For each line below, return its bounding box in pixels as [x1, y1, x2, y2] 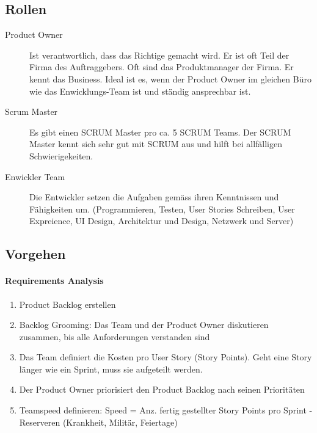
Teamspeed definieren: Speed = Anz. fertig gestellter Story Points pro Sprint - [19, 404, 313, 417]
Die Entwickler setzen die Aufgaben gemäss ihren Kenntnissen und [29, 191, 279, 203]
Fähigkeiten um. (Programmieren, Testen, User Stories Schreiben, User [29, 202, 295, 215]
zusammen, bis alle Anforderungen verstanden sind [19, 330, 210, 343]
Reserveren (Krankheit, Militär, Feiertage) [19, 415, 178, 428]
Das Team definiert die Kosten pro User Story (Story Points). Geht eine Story [19, 351, 312, 363]
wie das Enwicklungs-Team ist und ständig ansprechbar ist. [29, 84, 251, 97]
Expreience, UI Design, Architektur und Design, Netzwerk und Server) [29, 214, 294, 227]
